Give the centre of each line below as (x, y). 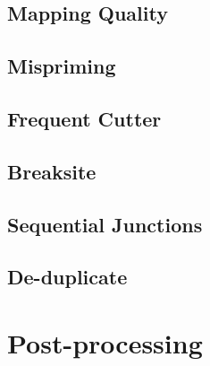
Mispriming (62, 66)
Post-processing (105, 342)
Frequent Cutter (84, 118)
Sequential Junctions (105, 224)
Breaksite (52, 171)
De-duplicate (67, 277)
